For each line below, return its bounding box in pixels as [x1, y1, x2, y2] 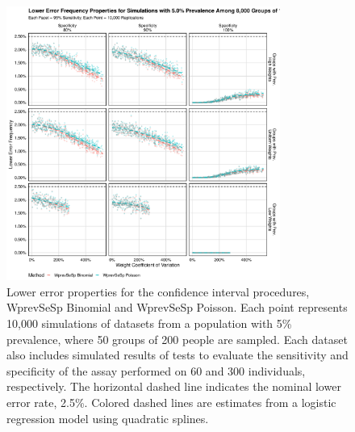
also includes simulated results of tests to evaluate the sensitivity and [6, 346, 349, 363]
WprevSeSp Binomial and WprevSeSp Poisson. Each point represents [6, 299, 348, 316]
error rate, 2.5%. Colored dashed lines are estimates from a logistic [6, 393, 336, 410]
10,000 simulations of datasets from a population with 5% [6, 314, 292, 331]
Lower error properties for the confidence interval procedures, [6, 283, 310, 300]
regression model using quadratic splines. [6, 409, 209, 426]
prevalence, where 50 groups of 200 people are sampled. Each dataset [6, 330, 348, 347]
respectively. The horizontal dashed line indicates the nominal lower [6, 378, 341, 395]
